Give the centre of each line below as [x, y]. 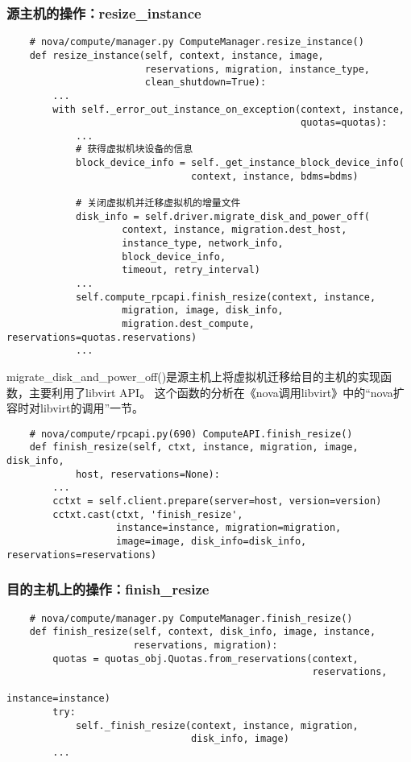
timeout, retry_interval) [191, 270]
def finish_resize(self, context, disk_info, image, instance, [203, 632]
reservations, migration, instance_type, [257, 69]
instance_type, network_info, [203, 244]
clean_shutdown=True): [205, 83]
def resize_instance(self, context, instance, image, [176, 55]
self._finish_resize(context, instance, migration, [217, 725]
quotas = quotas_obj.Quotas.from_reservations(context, [205, 658]
